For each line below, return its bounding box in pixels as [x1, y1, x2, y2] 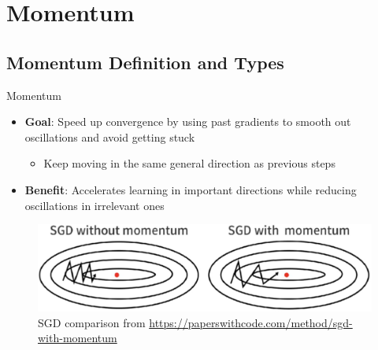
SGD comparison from [38, 314, 146, 330]
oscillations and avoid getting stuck [24, 128, 195, 145]
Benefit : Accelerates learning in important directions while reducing [24, 181, 357, 197]
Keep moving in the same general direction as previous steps [43, 155, 335, 171]
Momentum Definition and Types [6, 50, 284, 74]
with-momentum [38, 330, 117, 346]
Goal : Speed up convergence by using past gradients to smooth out [24, 113, 351, 130]
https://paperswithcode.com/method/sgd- [149, 314, 353, 330]
